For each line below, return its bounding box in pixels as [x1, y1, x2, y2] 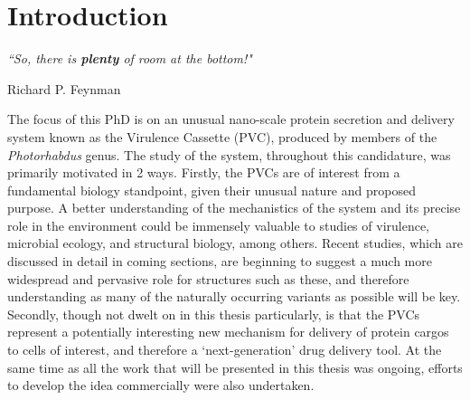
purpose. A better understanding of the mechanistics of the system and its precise [7, 198, 461, 217]
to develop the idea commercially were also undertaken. [7, 376, 315, 395]
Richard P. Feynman [7, 79, 121, 98]
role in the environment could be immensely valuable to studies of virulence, [7, 215, 430, 234]
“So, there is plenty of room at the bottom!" [7, 49, 252, 68]
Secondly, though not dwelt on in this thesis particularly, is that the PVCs [7, 304, 420, 323]
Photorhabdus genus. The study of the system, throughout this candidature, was [7, 145, 451, 164]
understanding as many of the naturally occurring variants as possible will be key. [7, 287, 461, 306]
